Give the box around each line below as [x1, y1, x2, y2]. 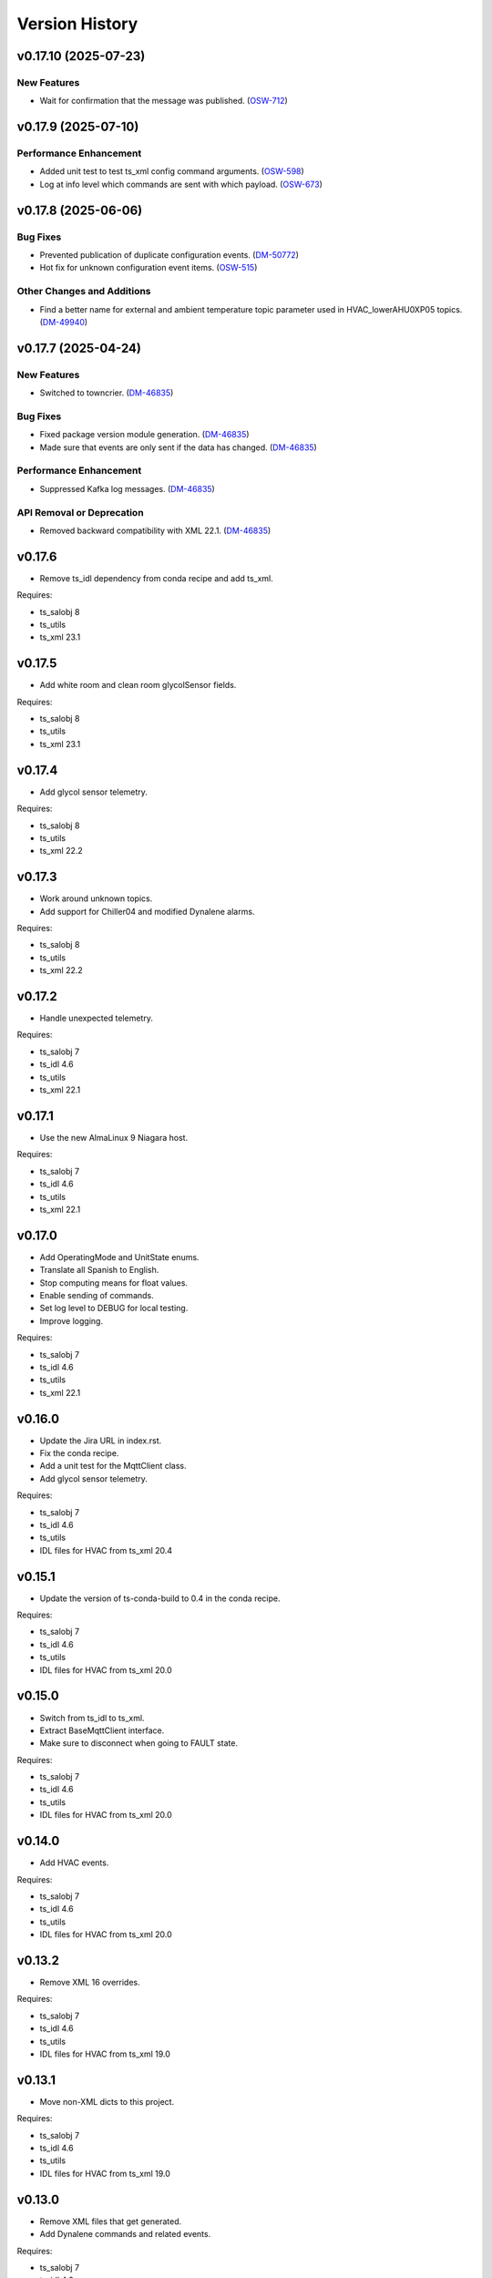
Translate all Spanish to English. [39, 1265, 159, 1276]
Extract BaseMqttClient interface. [39, 1725, 165, 1736]
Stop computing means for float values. [39, 1277, 189, 1288]
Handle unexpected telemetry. [39, 1012, 154, 1024]
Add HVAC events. [39, 1857, 109, 1868]
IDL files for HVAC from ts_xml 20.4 [39, 1544, 173, 1555]
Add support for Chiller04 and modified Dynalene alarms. [39, 906, 255, 917]
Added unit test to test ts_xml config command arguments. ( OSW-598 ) [39, 166, 304, 177]
